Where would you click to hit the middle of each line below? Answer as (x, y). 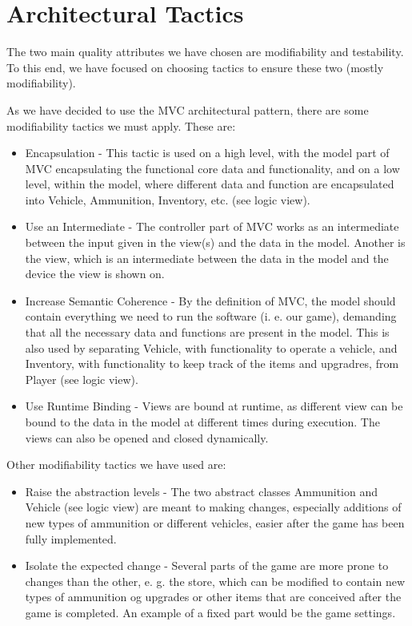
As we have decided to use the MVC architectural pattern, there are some (188, 109)
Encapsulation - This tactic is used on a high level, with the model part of (207, 153)
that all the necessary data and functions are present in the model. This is (207, 332)
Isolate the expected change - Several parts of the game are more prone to (207, 565)
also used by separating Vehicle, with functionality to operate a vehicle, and (211, 347)
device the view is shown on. (95, 274)
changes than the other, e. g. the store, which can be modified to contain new (215, 581)
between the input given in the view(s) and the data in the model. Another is (215, 242)
